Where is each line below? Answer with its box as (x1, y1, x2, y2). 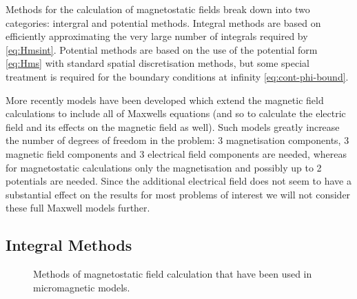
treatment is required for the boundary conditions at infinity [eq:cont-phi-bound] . (6, 69, 349, 83)
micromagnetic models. (33, 280, 130, 294)
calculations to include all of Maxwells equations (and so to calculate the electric (6, 106, 346, 121)
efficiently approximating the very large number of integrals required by (6, 29, 308, 43)
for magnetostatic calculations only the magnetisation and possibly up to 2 (6, 160, 322, 174)
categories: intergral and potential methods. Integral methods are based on (6, 15, 321, 30)
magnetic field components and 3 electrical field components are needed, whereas (6, 146, 347, 161)
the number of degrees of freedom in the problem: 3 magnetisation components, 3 (6, 133, 349, 147)
